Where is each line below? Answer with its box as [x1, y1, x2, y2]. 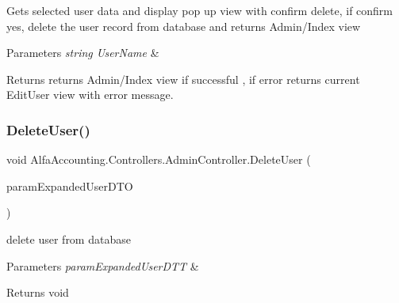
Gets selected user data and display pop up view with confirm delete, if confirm [6, 2, 393, 18]
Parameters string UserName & [6, 44, 159, 61]
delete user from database [6, 230, 131, 247]
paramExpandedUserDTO [6, 177, 133, 194]
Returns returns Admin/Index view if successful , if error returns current [6, 70, 360, 87]
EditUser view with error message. [6, 86, 174, 103]
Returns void [6, 284, 69, 301]
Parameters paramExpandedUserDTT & [6, 257, 199, 274]
